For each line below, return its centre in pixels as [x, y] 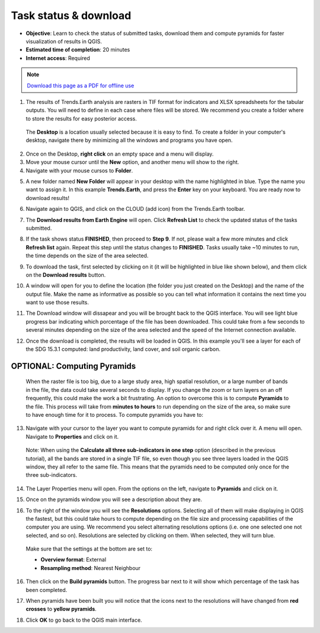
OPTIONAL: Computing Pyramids [73, 366]
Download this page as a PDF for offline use [81, 86]
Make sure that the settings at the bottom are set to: [89, 549]
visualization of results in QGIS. [64, 41]
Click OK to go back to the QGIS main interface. [84, 620]
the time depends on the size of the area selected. [87, 256]
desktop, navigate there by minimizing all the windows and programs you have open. [129, 140]
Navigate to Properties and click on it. [72, 436]
